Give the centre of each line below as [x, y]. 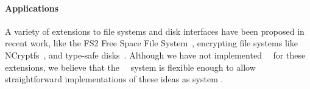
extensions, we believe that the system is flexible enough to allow [130, 67]
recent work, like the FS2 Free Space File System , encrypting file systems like [151, 43]
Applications [32, 8]
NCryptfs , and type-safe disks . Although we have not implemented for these [155, 55]
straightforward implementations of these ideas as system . [114, 79]
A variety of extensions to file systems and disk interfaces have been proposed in [155, 31]
